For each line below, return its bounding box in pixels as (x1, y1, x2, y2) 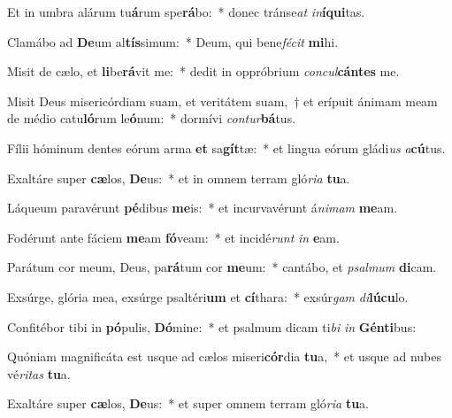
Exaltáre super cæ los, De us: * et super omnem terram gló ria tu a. (7, 394, 370, 413)
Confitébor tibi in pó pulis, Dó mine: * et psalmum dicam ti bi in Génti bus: (7, 317, 417, 336)
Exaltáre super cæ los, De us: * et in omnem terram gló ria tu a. (7, 168, 350, 187)
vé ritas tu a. (7, 364, 71, 383)
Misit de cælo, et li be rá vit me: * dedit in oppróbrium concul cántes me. (7, 62, 400, 81)
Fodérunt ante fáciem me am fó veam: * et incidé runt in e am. (7, 228, 340, 246)
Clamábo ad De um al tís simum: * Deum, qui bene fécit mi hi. (7, 32, 339, 50)
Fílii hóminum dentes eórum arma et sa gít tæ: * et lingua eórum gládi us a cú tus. (7, 138, 446, 157)
